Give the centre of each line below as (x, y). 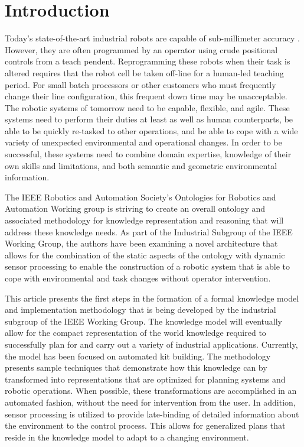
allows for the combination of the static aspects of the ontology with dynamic (145, 255)
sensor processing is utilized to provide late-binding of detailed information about (152, 414)
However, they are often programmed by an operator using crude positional (141, 49)
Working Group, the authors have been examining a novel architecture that (141, 243)
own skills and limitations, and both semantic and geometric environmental (141, 165)
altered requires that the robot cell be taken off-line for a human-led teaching (144, 72)
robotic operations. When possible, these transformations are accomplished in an (151, 391)
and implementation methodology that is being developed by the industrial (140, 310)
